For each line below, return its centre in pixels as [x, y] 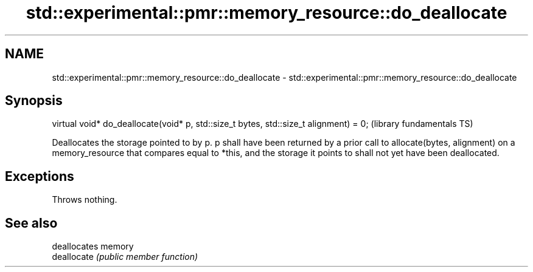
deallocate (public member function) [125, 257]
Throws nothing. [85, 200]
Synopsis [34, 101]
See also [31, 223]
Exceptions [40, 176]
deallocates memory [93, 246]
